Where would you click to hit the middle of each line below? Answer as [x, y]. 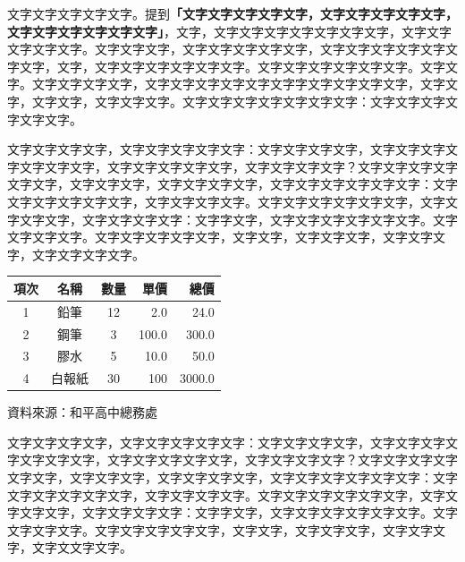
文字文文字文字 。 [82, 547]
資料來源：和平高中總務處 [82, 412]
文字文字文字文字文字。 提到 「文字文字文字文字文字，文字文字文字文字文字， [232, 13]
